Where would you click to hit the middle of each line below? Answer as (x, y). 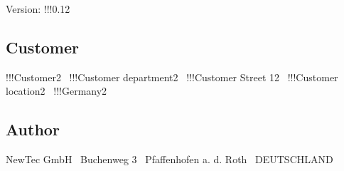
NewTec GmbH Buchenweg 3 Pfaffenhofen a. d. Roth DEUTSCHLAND (170, 159)
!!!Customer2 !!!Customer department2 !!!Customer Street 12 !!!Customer (172, 77)
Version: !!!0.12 (38, 9)
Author (33, 129)
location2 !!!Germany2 (57, 91)
